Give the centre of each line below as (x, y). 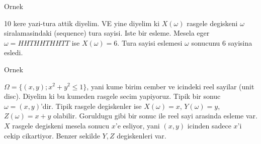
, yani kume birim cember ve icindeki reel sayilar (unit (170, 86)
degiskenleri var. (142, 135)
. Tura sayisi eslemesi (150, 42)
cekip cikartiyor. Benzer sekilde (52, 135)
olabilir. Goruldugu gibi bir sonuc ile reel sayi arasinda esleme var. (155, 116)
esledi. (14, 52)
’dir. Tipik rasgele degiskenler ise (91, 106)
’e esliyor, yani (138, 125)
